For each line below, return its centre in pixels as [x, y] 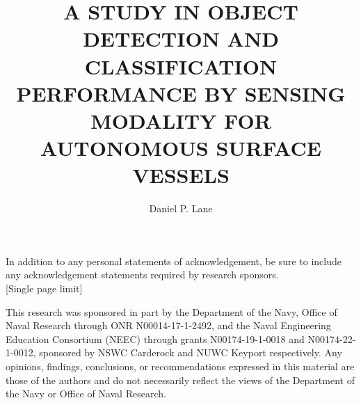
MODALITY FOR [181, 120]
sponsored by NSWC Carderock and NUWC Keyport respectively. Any [191, 352]
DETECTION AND [181, 39]
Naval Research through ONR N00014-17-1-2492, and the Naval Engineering [168, 325]
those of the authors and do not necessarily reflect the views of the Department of [180, 380]
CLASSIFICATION [181, 66]
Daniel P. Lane [181, 208]
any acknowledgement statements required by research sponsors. [142, 275]
